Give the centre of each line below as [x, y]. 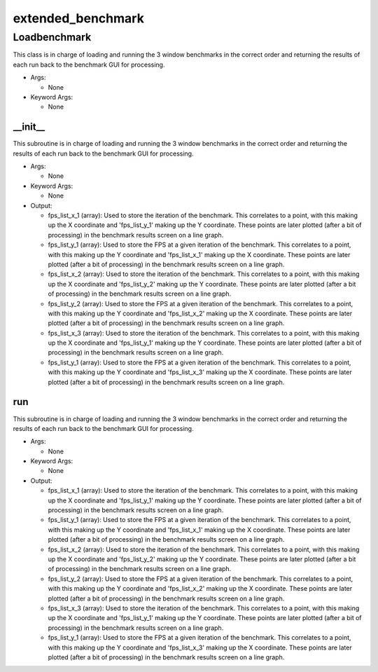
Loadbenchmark [52, 37]
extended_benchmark [79, 18]
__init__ [29, 127]
